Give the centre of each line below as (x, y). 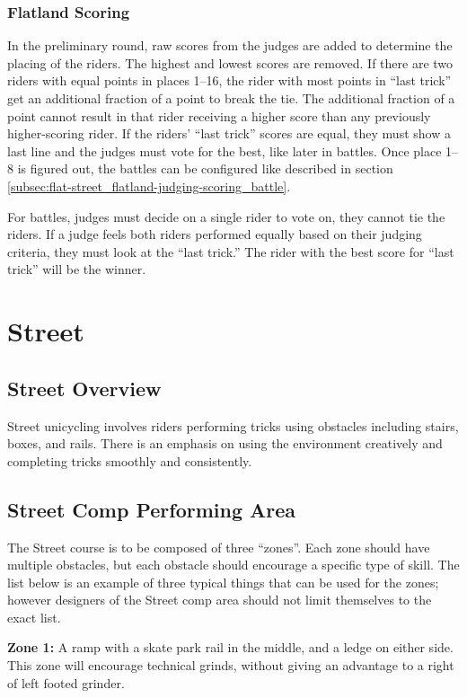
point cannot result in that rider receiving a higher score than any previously (219, 115)
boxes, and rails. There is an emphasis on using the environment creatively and (225, 443)
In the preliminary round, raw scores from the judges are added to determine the (230, 45)
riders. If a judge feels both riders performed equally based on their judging (215, 234)
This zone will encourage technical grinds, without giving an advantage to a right (231, 665)
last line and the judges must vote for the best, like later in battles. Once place (225, 150)
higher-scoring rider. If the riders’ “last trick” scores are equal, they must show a (229, 133)
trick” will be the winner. (77, 269)
